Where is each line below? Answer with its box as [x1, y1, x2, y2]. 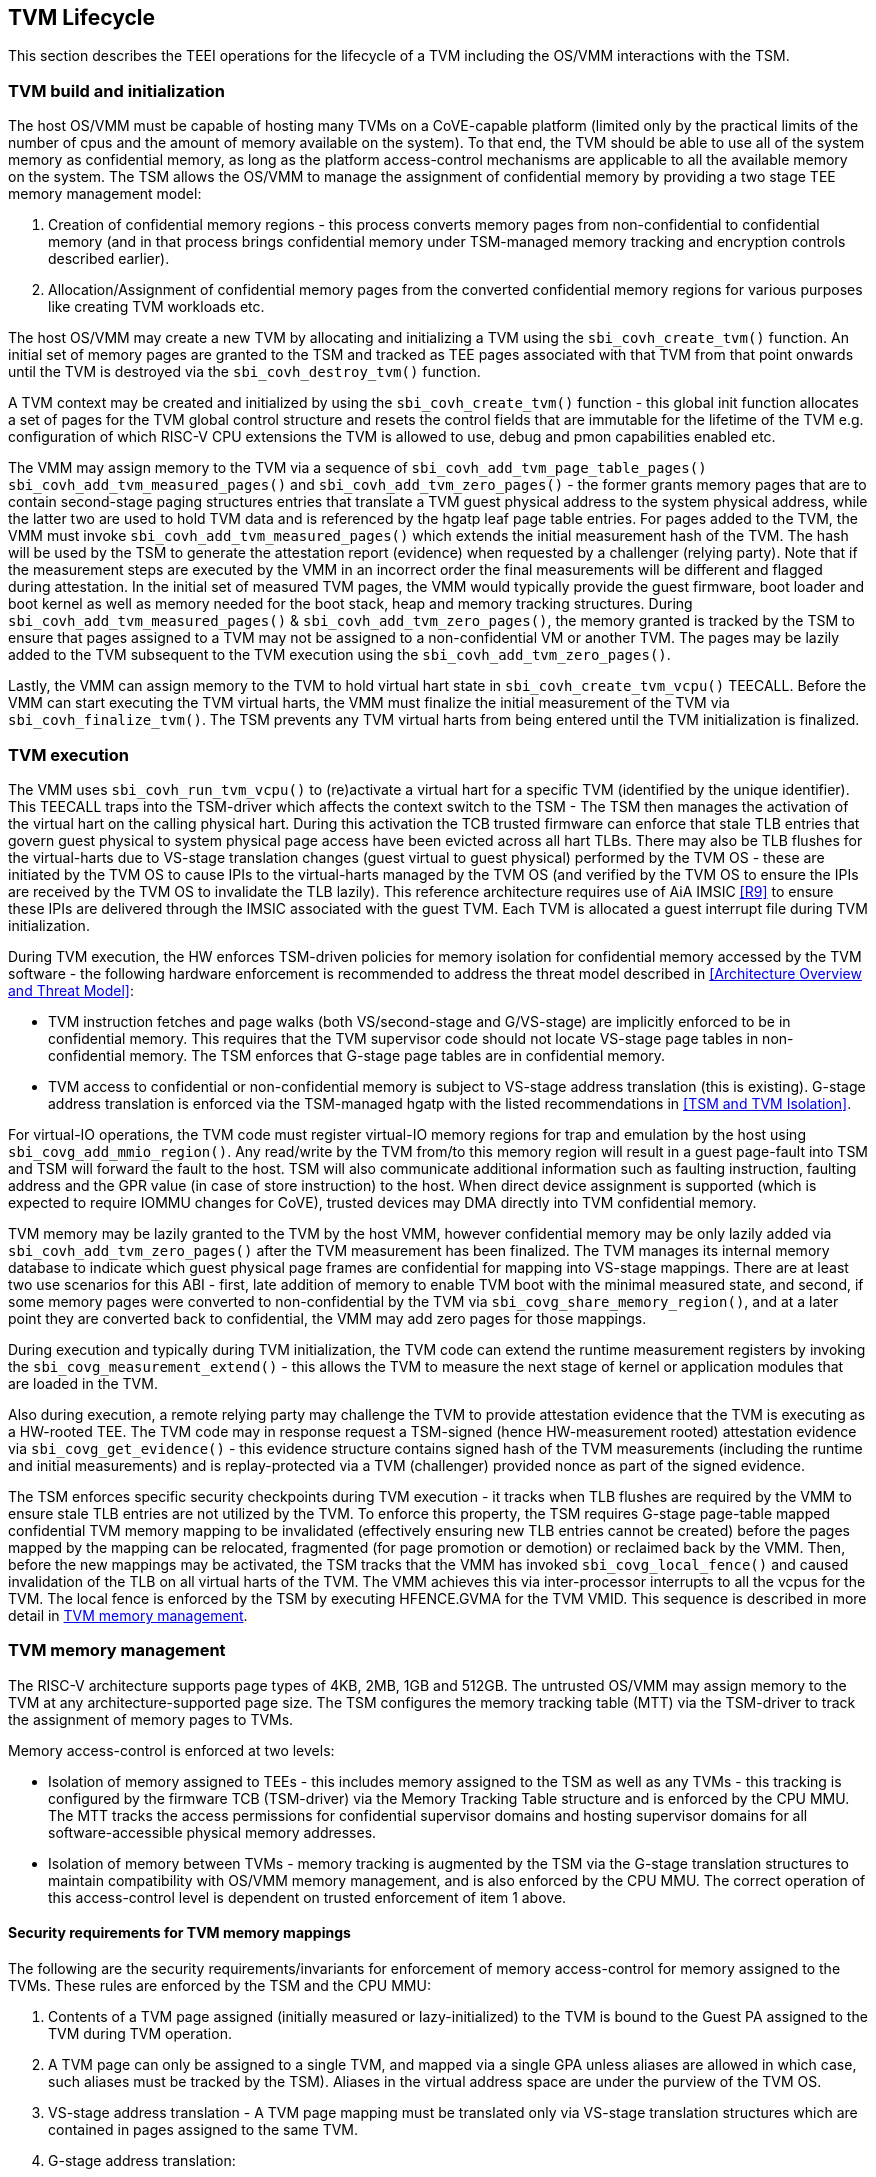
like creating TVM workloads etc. [48, 298, 265, 316]
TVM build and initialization [8, 80, 226, 101]
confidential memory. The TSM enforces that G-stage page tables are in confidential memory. [48, 1046, 666, 1064]
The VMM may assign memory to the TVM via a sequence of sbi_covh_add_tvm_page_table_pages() [8, 459, 707, 477]
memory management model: [8, 185, 202, 203]
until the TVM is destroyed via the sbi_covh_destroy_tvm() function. [8, 363, 481, 381]
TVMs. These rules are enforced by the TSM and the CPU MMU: [8, 1976, 431, 1994]
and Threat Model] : [8, 981, 134, 999]
